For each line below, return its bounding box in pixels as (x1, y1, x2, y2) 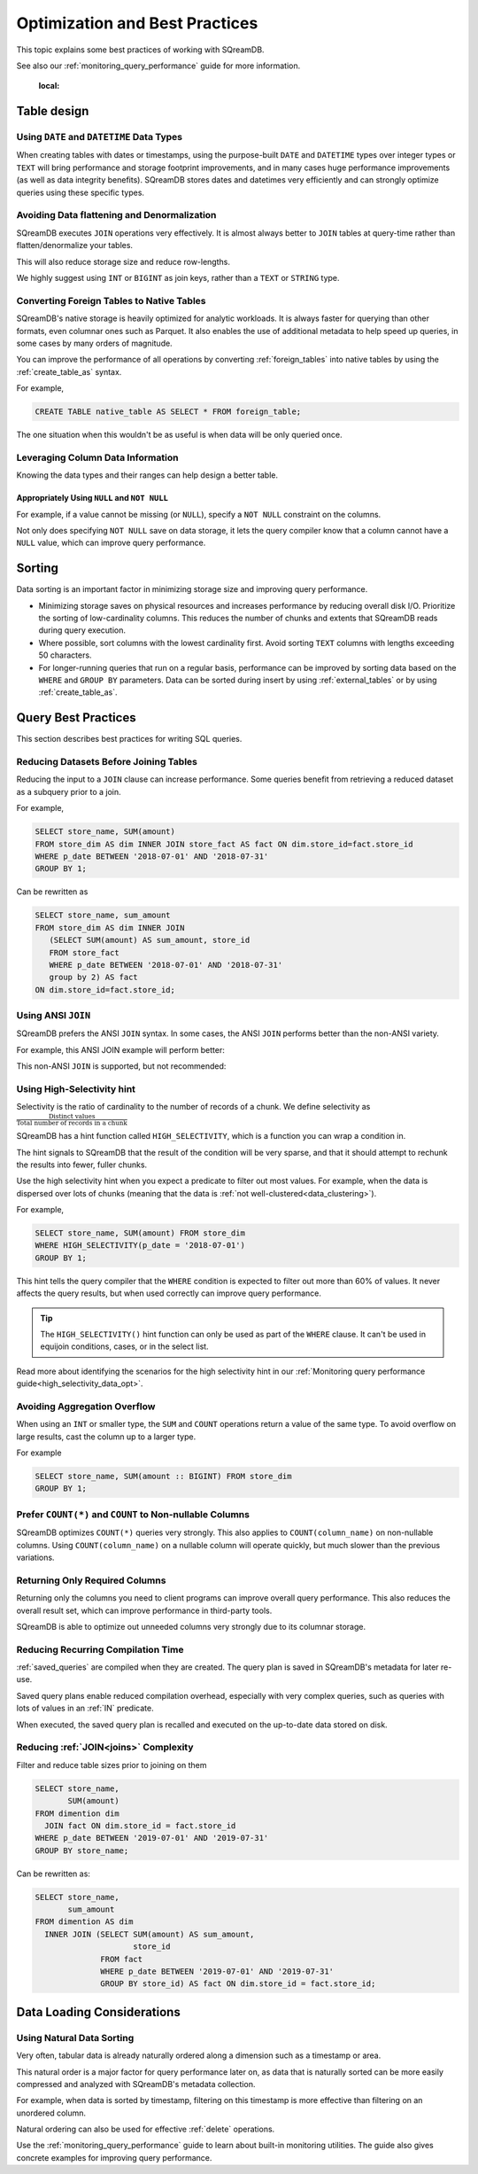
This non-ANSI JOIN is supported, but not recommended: (16, 1061, 227, 1071)
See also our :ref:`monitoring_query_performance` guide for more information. (16, 60, 301, 71)
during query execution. (38, 625, 127, 635)
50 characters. (38, 650, 92, 660)
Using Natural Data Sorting (16, 2031, 135, 2044)
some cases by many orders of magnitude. (16, 338, 173, 348)
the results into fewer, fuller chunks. (16, 1159, 148, 1170)
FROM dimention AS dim (35, 1917, 134, 1927)
